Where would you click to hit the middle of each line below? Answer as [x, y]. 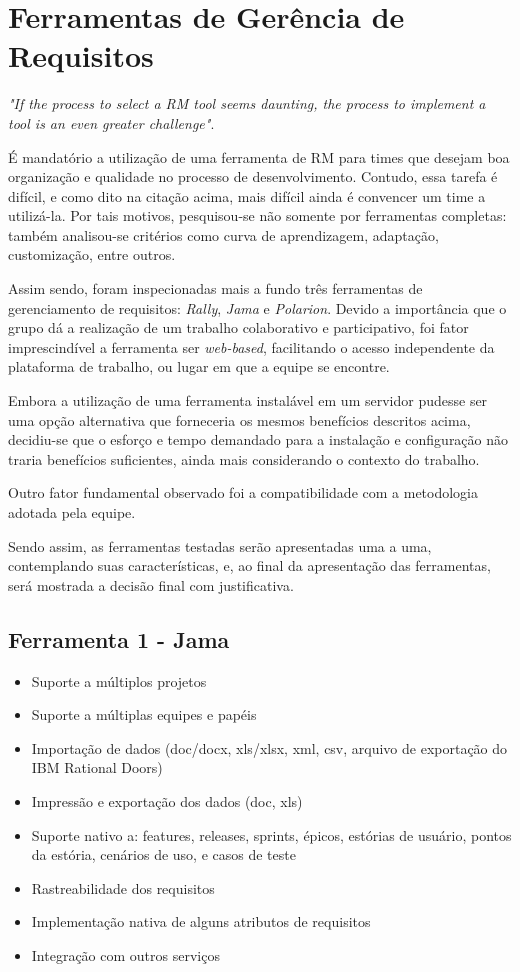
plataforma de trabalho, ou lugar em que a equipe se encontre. [199, 366]
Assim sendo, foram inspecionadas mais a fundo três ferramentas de [215, 288]
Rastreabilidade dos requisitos [123, 887]
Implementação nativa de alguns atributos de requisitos [201, 921]
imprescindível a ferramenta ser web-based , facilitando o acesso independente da [251, 346]
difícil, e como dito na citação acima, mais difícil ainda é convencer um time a [247, 195]
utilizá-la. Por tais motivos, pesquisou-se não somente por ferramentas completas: [257, 215]
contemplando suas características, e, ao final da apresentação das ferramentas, [249, 565]
